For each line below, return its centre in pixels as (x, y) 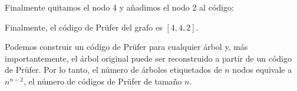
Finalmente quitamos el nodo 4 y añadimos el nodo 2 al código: (119, 7)
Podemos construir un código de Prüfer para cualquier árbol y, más (126, 47)
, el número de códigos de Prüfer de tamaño (103, 81)
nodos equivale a (262, 70)
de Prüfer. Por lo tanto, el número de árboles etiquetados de (113, 70)
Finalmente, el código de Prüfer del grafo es (84, 27)
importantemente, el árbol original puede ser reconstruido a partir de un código (148, 58)
